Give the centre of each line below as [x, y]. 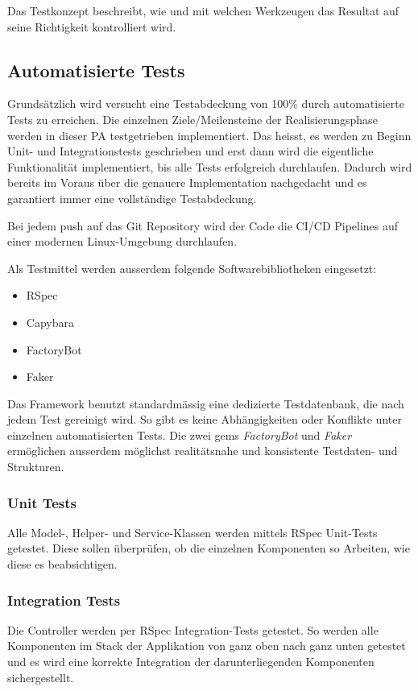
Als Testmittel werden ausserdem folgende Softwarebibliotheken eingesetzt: [192, 268]
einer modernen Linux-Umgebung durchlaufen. [122, 241]
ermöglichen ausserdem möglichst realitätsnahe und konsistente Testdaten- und [203, 451]
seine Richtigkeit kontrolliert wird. [92, 26]
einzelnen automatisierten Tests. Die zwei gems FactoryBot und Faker [180, 434]
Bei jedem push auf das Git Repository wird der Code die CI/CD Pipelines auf [203, 225]
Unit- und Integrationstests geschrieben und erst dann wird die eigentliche [190, 151]
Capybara [50, 322]
